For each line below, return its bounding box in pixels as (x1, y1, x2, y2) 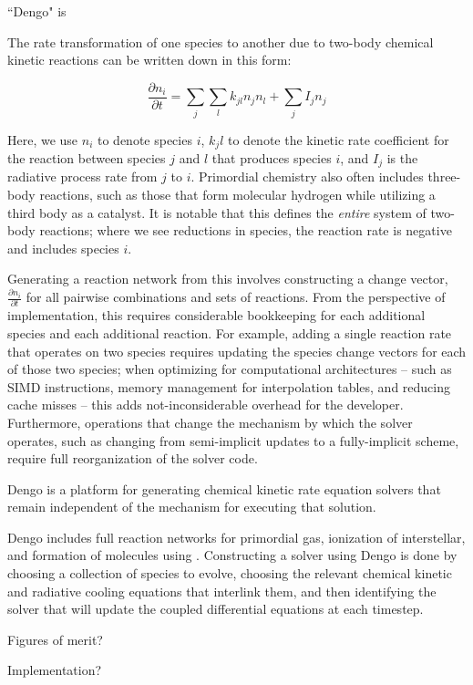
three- (427, 167, 461, 186)
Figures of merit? (7, 629, 103, 649)
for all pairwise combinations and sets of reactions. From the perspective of (26, 287, 446, 306)
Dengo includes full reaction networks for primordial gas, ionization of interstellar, (7, 527, 466, 546)
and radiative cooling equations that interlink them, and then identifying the (7, 581, 437, 600)
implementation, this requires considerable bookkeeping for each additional (7, 306, 426, 325)
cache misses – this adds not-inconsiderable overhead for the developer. (7, 395, 404, 414)
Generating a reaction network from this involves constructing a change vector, (7, 269, 448, 288)
